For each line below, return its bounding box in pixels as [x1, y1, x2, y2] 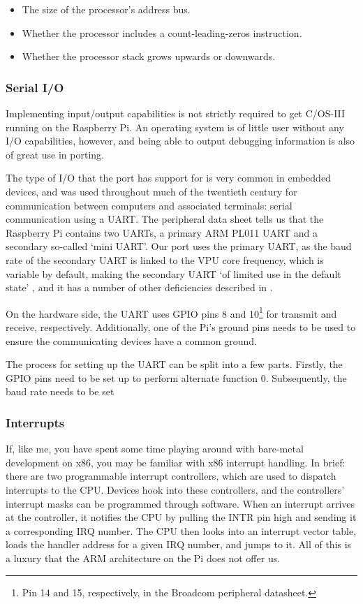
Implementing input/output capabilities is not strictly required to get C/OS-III [6, 106, 346, 120]
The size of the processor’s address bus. [22, 2, 191, 16]
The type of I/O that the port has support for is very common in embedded [6, 170, 331, 185]
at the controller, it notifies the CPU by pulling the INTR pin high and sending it [6, 510, 357, 524]
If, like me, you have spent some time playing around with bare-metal [6, 441, 304, 456]
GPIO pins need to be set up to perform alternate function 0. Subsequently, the [6, 370, 347, 385]
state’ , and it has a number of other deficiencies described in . [6, 280, 273, 295]
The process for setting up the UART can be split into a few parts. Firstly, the [6, 357, 343, 371]
